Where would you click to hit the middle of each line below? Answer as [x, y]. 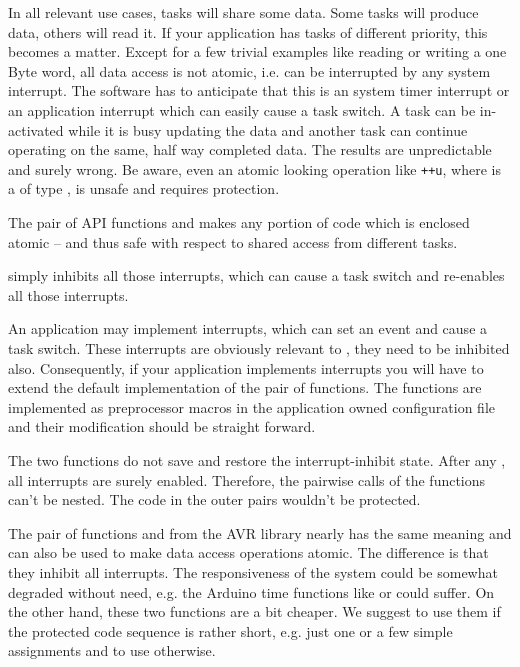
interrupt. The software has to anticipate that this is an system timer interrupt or [259, 90]
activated [36, 129]
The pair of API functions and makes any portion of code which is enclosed [239, 222]
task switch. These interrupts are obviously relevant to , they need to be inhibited [259, 347]
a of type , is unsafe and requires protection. [144, 188]
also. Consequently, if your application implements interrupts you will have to [246, 367]
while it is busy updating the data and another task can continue [268, 129]
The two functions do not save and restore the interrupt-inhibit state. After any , [257, 459]
